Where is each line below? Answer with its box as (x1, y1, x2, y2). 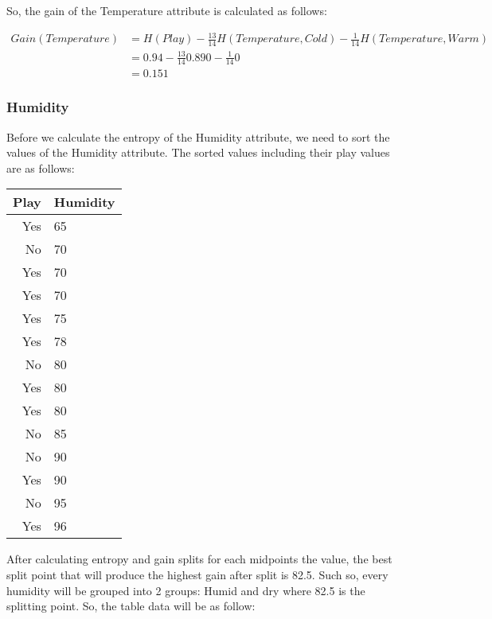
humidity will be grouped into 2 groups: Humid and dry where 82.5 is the (6, 582, 365, 598)
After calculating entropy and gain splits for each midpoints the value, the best (6, 551, 392, 567)
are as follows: (6, 159, 75, 176)
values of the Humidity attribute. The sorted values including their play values (6, 144, 390, 161)
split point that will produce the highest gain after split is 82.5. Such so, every (6, 566, 389, 582)
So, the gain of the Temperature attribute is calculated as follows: (6, 2, 327, 18)
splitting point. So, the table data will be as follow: (6, 598, 256, 614)
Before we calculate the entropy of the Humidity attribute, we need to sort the (6, 128, 390, 145)
